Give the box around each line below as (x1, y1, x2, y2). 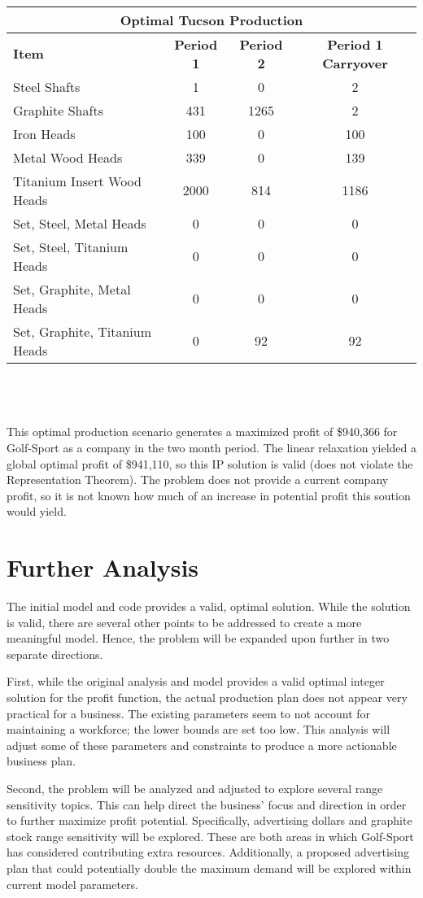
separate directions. (7, 645, 103, 662)
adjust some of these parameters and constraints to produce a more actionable (7, 736, 397, 753)
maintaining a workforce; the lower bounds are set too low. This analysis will (7, 721, 390, 738)
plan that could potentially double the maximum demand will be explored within (7, 859, 412, 876)
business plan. (7, 752, 76, 769)
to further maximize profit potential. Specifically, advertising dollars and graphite (7, 812, 412, 829)
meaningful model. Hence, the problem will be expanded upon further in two (7, 630, 390, 647)
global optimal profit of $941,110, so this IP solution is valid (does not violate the (7, 455, 413, 472)
